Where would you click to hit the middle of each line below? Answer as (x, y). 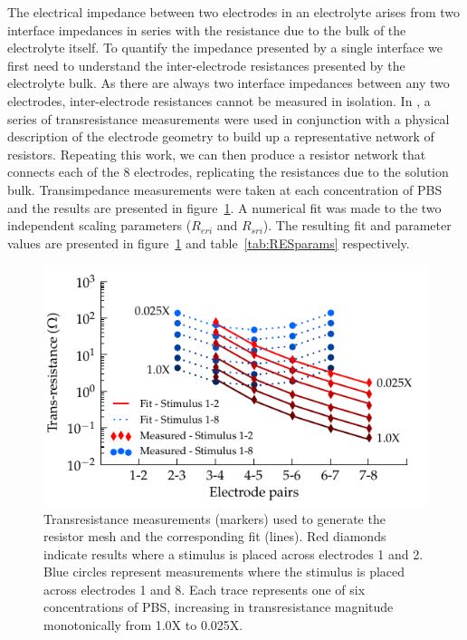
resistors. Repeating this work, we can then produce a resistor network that (217, 154)
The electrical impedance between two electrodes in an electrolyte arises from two (234, 12)
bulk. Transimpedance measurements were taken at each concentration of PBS (225, 189)
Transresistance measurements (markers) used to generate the (214, 518)
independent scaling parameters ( (100, 225)
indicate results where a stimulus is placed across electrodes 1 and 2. (233, 553)
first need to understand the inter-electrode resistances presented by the (206, 65)
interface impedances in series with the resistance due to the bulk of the (207, 29)
